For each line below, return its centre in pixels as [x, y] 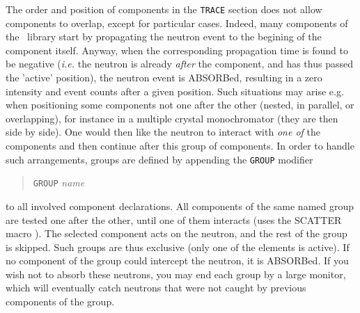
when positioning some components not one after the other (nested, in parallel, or [180, 105]
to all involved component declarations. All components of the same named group [180, 206]
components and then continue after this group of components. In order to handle [180, 145]
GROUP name [59, 183]
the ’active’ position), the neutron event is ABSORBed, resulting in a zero [164, 78]
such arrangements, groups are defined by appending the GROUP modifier [159, 159]
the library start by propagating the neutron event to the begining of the [164, 37]
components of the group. [60, 302]
